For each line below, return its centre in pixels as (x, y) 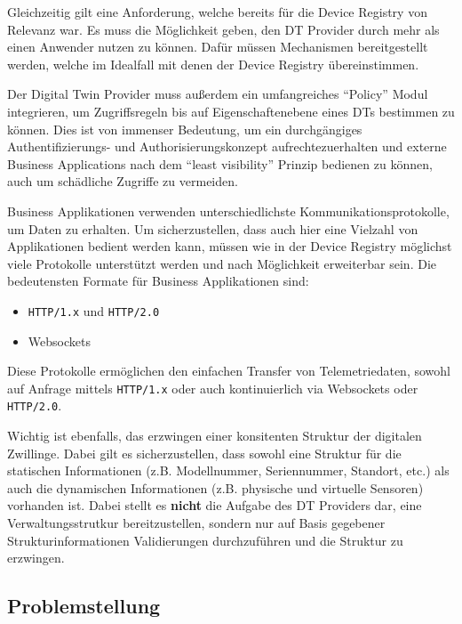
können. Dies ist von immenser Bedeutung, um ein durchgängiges (185, 129)
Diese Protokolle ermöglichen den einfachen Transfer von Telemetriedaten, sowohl (229, 371)
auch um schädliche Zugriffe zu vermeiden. (123, 181)
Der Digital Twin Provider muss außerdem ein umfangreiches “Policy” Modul (218, 94)
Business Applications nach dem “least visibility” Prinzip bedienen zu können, (220, 163)
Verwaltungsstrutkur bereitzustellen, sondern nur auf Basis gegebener (196, 523)
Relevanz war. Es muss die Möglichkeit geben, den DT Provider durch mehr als (223, 29)
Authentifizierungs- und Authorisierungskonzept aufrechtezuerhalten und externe (227, 146)
